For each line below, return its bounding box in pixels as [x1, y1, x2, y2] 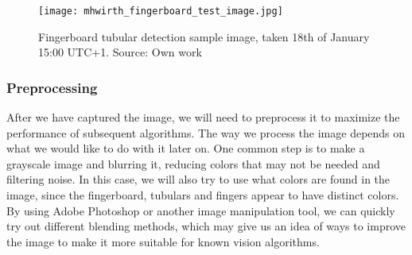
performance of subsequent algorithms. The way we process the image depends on [6, 124, 406, 141]
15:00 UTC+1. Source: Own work [38, 44, 202, 60]
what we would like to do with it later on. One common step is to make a [6, 140, 365, 156]
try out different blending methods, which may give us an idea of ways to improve [6, 218, 406, 234]
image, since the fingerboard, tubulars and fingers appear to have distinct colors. [6, 187, 399, 203]
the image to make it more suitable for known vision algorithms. [6, 233, 320, 249]
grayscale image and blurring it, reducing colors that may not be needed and [6, 155, 380, 172]
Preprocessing [6, 77, 98, 97]
